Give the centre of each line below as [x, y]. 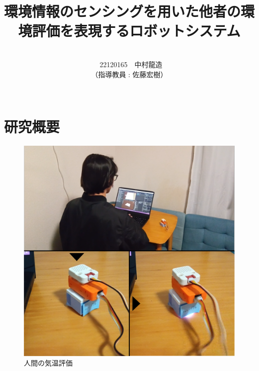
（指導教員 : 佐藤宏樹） [129, 74]
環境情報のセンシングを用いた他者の [123, 11]
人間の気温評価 [48, 363]
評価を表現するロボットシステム [136, 31]
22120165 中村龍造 [131, 64]
